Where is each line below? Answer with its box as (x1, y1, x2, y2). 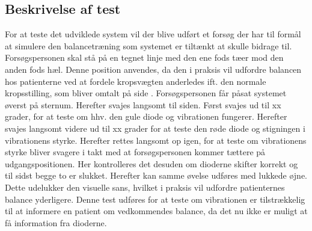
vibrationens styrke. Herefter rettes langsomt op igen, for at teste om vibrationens (5, 134, 307, 146)
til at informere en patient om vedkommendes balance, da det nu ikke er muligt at (5, 205, 308, 217)
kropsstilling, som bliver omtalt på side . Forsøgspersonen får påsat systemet (5, 87, 287, 99)
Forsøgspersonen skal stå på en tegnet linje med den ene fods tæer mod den (5, 51, 284, 64)
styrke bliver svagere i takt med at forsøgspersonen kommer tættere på (5, 146, 266, 158)
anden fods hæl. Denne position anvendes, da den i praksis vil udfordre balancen (5, 63, 302, 75)
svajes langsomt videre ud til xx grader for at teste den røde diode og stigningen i (5, 122, 305, 134)
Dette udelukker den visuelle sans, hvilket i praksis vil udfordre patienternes (5, 180, 285, 193)
